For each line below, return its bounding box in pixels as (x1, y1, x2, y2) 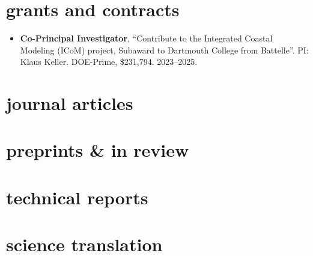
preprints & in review (6, 138, 189, 162)
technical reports (6, 184, 148, 209)
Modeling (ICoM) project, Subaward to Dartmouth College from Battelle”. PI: (20, 43, 309, 56)
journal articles (6, 91, 133, 115)
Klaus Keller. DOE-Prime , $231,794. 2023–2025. (20, 55, 198, 68)
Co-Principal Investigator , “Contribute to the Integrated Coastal (20, 32, 273, 44)
